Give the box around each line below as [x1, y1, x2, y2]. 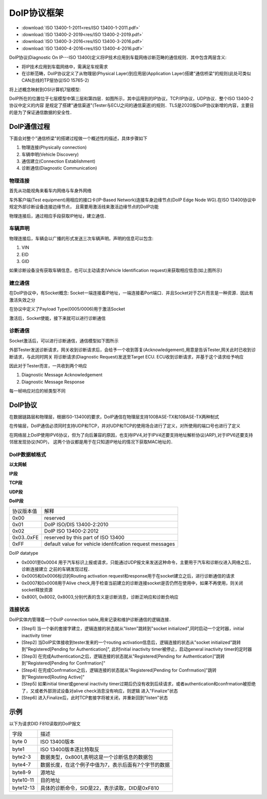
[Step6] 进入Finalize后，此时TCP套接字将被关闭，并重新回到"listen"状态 [21, 695, 168, 701]
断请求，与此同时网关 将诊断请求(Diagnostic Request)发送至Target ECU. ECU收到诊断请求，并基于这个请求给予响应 [9, 354, 244, 359]
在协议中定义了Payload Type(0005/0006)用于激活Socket [9, 306, 126, 312]
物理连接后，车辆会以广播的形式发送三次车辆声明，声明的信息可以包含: [9, 235, 154, 241]
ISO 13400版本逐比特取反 [40, 746, 100, 753]
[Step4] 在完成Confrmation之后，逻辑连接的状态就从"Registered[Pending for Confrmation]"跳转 [21, 667, 217, 673]
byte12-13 [12, 784, 35, 791]
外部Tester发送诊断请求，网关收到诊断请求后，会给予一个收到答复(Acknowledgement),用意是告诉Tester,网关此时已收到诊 [9, 347, 256, 353]
